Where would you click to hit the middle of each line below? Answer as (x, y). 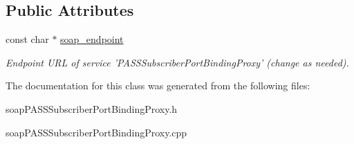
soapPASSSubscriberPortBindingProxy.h (92, 108)
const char (27, 39)
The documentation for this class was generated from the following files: (158, 85)
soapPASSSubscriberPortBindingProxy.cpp (96, 132)
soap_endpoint (92, 39)
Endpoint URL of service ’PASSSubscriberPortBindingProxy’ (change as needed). (177, 62)
